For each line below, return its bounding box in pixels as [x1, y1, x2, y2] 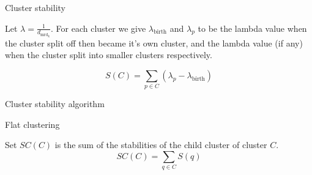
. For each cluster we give [51, 21, 146, 34]
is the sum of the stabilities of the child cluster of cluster [54, 138, 267, 151]
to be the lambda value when [198, 21, 307, 34]
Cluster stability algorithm [5, 97, 105, 110]
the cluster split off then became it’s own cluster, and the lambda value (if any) [5, 36, 303, 49]
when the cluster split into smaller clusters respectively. [5, 48, 212, 61]
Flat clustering [5, 117, 60, 130]
